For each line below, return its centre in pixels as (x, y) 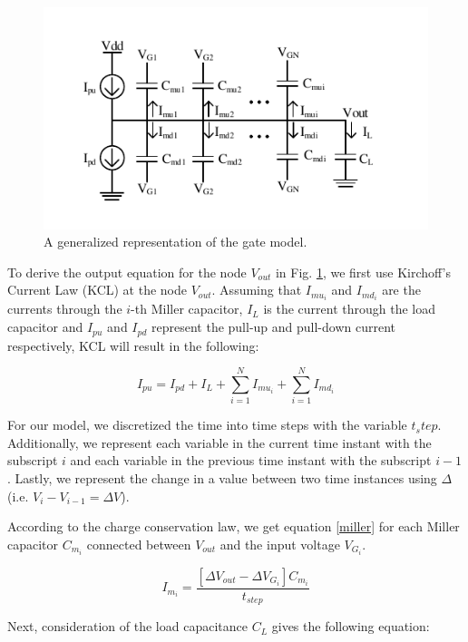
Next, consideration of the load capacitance (127, 626)
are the (401, 290)
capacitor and (45, 327)
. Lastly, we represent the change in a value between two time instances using (222, 478)
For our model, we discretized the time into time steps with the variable (207, 425)
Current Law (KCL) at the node (97, 290)
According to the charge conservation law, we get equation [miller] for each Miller (234, 526)
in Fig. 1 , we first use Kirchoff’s (363, 272)
